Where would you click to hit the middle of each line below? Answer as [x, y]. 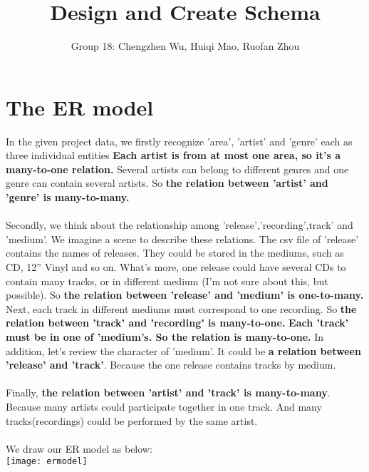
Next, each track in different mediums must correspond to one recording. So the [181, 308]
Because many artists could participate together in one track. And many [164, 406]
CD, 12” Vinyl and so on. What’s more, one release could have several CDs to [176, 267]
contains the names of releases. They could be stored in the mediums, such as [175, 253]
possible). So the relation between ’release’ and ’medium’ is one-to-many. [185, 295]
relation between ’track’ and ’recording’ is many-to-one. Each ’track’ [177, 323]
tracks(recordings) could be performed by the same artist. [132, 420]
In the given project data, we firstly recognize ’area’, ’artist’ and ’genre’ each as [179, 141]
